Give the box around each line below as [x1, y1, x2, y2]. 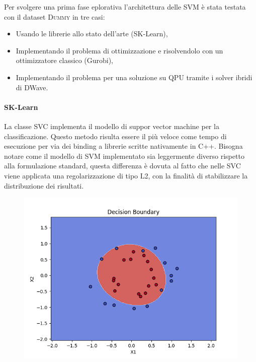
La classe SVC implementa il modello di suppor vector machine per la [4, 120, 219, 131]
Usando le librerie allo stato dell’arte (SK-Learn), [16, 28, 168, 39]
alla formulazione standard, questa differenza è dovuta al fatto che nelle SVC [4, 160, 241, 171]
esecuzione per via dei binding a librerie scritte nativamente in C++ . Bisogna [4, 141, 243, 151]
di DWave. [16, 82, 48, 92]
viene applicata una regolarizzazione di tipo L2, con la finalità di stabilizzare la [4, 170, 248, 180]
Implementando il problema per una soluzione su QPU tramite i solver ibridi [16, 72, 252, 82]
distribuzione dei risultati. [4, 180, 84, 191]
